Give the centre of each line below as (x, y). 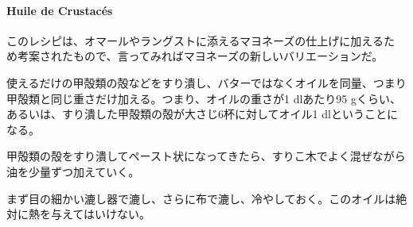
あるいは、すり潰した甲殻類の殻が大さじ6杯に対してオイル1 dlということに (202, 114)
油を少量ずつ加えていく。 (73, 171)
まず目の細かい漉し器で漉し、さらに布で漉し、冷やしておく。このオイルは (201, 198)
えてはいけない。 (106, 214)
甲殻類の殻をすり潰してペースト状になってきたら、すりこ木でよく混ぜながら (206, 156)
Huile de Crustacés (60, 10)
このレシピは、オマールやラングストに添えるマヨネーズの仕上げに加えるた (201, 40)
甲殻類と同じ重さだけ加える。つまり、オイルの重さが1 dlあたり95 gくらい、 (204, 98)
